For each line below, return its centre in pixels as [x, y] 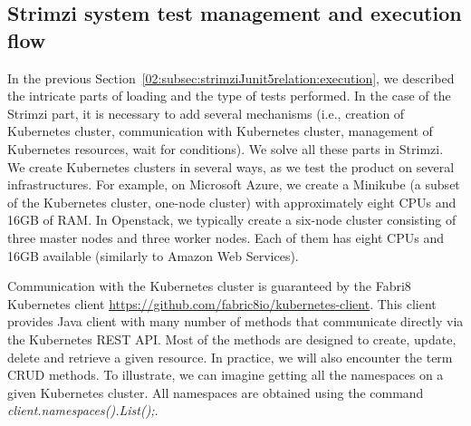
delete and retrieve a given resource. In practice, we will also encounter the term [230, 357]
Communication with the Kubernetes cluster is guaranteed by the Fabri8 [209, 286]
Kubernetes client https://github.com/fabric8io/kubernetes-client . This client [222, 303]
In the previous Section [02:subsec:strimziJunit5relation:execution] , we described [231, 77]
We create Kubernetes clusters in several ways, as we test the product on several [231, 166]
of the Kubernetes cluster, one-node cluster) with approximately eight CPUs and [232, 202]
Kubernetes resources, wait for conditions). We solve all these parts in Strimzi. [226, 148]
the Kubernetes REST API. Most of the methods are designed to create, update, [232, 339]
